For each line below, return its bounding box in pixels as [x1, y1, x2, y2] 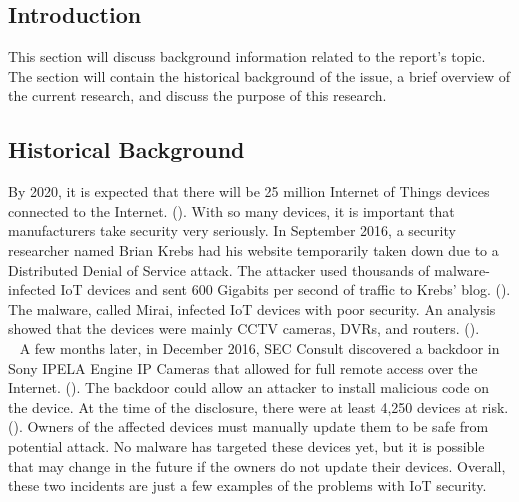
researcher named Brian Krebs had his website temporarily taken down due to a [8, 239, 499, 260]
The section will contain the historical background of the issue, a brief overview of [8, 65, 511, 86]
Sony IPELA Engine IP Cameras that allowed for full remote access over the [8, 357, 478, 378]
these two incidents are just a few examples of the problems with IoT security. [8, 475, 487, 496]
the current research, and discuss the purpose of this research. [8, 85, 387, 106]
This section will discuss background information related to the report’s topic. [8, 46, 486, 67]
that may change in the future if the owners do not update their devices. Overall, [8, 455, 506, 476]
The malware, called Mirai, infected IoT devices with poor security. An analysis [8, 298, 496, 319]
